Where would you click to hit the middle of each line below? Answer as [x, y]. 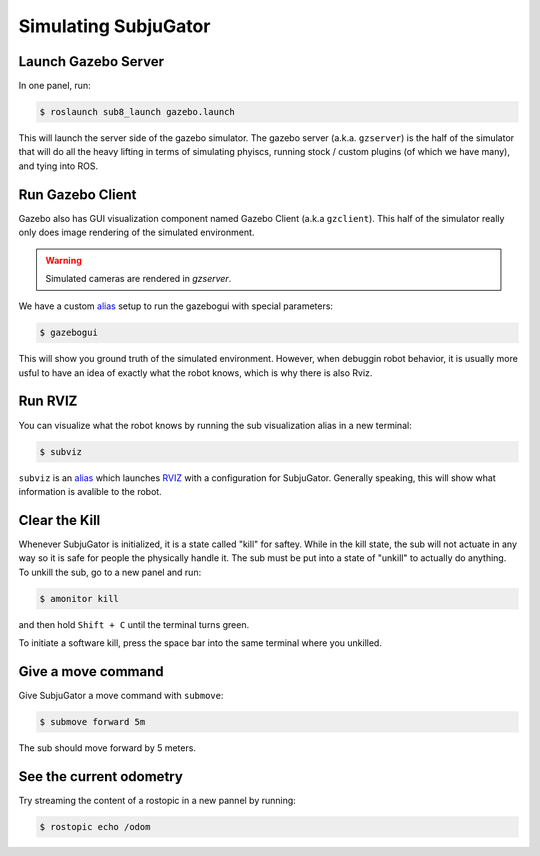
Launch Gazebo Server [91, 61]
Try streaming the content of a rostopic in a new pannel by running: [157, 800]
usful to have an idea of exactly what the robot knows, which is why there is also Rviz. [195, 372]
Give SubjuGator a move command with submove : [121, 695]
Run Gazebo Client [77, 194]
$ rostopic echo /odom [95, 826]
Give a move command [91, 671]
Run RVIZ [48, 401]
